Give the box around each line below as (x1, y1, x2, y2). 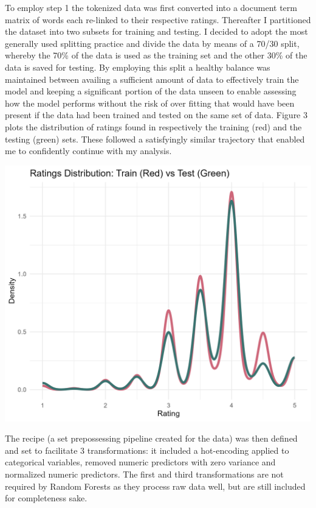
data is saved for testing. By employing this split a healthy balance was (5, 60, 270, 73)
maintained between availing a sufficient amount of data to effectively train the (5, 72, 299, 85)
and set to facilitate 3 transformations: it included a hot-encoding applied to (5, 443, 289, 456)
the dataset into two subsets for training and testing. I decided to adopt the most (5, 25, 308, 38)
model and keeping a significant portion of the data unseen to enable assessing (5, 85, 297, 97)
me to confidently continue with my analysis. (5, 144, 172, 157)
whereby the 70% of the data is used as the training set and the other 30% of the (5, 49, 307, 62)
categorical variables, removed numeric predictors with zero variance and (5, 456, 276, 468)
